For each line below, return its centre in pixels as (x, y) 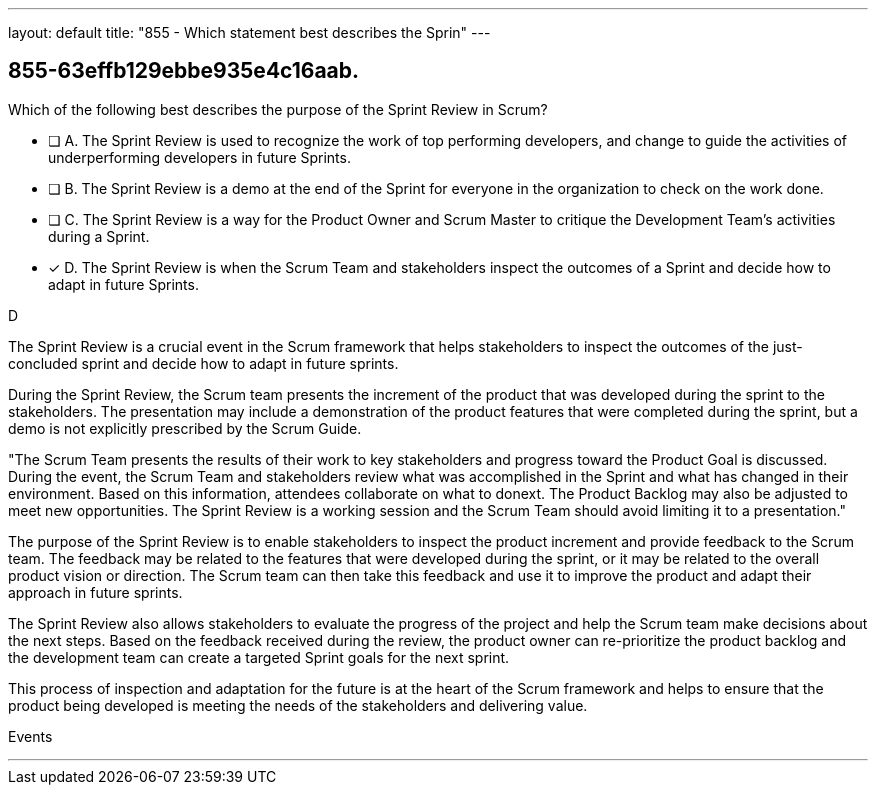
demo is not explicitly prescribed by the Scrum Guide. (185, 428)
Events (30, 736)
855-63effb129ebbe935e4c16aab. (184, 71)
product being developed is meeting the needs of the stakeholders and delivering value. (298, 705)
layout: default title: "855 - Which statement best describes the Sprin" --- (249, 32)
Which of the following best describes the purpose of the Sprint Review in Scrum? (278, 109)
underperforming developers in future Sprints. (199, 157)
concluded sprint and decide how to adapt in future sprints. (203, 363)
